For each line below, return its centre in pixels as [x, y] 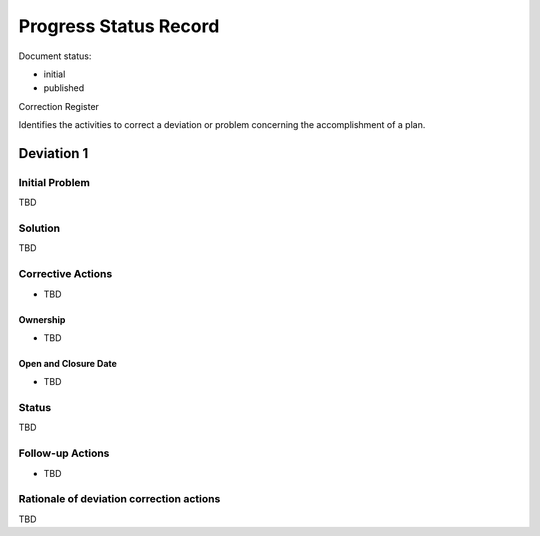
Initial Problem [54, 182]
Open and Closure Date [67, 363]
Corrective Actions [65, 274]
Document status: [55, 56]
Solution [39, 228]
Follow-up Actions [64, 453]
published [64, 88]
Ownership [42, 319]
